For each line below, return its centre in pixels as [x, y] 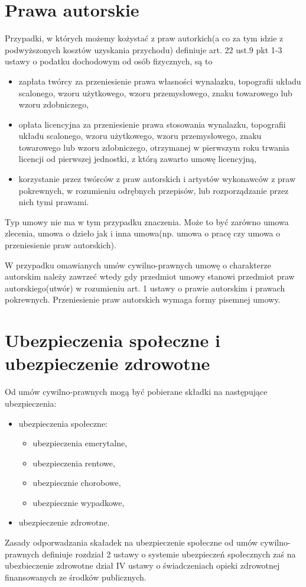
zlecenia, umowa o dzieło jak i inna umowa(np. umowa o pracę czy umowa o [143, 233]
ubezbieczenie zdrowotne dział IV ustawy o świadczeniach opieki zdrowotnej [142, 565]
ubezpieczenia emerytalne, [80, 443]
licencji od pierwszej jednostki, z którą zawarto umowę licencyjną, [138, 159]
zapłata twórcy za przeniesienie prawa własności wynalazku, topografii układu [160, 81]
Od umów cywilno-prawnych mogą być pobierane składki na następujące [136, 392]
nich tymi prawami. [54, 202]
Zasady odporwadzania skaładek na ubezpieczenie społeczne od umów [131, 542]
